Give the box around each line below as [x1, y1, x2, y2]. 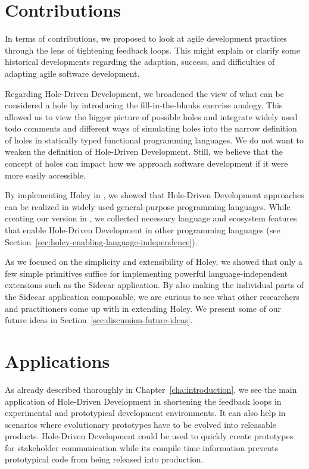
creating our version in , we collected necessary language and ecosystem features [5, 212, 297, 224]
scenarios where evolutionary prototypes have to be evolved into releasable [5, 418, 276, 430]
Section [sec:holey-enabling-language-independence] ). [5, 235, 198, 248]
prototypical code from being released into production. [5, 453, 204, 465]
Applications [5, 348, 110, 373]
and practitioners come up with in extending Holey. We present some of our [5, 302, 281, 314]
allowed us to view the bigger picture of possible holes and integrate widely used [5, 110, 298, 123]
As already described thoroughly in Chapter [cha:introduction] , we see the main [5, 383, 297, 395]
